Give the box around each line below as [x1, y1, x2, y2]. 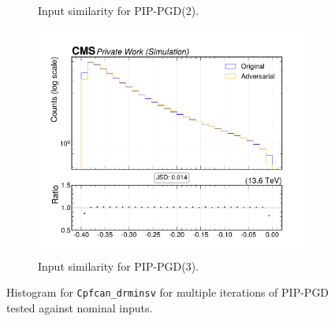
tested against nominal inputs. [6, 299, 153, 315]
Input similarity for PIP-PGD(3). [38, 257, 199, 274]
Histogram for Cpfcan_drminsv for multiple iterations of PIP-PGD [6, 284, 329, 301]
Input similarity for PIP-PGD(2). [38, 2, 199, 18]
